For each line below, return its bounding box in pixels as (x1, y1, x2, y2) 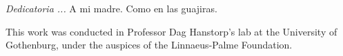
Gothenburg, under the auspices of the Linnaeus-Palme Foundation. (6, 38, 293, 52)
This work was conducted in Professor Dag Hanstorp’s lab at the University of (6, 24, 337, 38)
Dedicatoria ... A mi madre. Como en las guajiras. (6, 1, 217, 15)
